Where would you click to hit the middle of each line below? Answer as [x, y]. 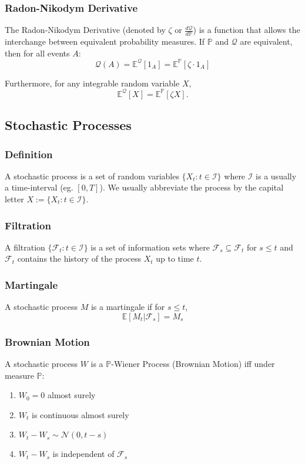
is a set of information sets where [150, 247]
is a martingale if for [128, 307]
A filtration [25, 247]
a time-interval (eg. [39, 187]
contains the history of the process [79, 258]
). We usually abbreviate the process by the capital [192, 187]
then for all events [37, 53]
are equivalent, [266, 41]
